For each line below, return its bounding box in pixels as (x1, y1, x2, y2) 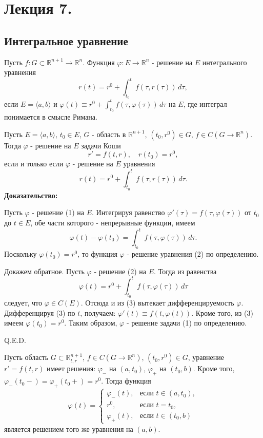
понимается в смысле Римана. (4, 111, 97, 122)
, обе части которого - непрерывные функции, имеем (30, 217, 195, 227)
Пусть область (4, 352, 49, 363)
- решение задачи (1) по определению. (126, 317, 247, 328)
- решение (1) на (32, 207, 84, 218)
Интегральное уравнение (4, 32, 128, 48)
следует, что (4, 297, 43, 308)
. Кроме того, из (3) (191, 307, 253, 318)
